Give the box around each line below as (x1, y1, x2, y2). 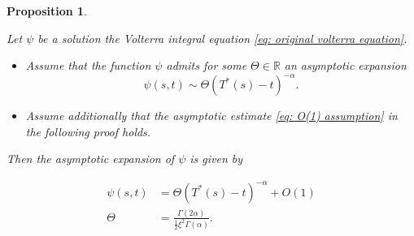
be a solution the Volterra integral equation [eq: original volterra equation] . (37, 29, 407, 46)
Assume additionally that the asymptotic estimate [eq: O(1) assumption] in (25, 107, 398, 124)
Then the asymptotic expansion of (7, 150, 175, 167)
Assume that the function (25, 57, 151, 74)
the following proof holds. (25, 122, 151, 139)
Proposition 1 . (7, 2, 87, 19)
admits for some (166, 57, 247, 74)
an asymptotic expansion (284, 57, 407, 74)
